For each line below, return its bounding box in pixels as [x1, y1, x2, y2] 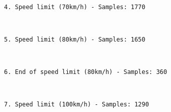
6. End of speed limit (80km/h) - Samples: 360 [4, 68, 167, 76]
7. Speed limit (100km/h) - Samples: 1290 [4, 101, 149, 108]
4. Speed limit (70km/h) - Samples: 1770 [4, 3, 146, 11]
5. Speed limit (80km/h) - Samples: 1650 [4, 35, 146, 43]
